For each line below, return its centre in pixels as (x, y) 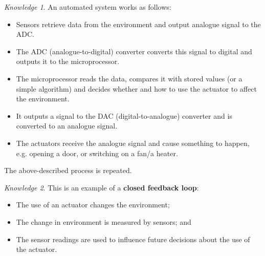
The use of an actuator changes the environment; (93, 205)
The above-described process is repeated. (68, 170)
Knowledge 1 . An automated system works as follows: (88, 7)
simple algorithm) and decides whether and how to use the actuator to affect (136, 88)
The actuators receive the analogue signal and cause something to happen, (133, 143)
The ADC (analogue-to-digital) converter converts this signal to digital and (134, 51)
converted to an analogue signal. (67, 126)
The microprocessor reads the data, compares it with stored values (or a (129, 78)
